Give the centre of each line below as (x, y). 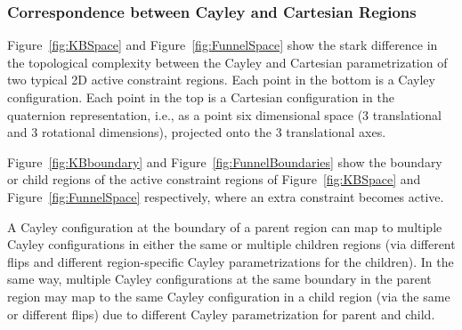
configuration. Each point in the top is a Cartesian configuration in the (201, 97)
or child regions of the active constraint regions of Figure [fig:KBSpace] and (214, 179)
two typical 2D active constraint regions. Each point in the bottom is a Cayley (221, 80)
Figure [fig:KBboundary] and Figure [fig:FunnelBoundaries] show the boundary (225, 161)
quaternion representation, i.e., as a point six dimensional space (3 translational (224, 114)
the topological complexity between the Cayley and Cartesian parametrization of (227, 62)
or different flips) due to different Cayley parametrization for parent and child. (221, 314)
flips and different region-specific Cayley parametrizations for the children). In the (231, 261)
